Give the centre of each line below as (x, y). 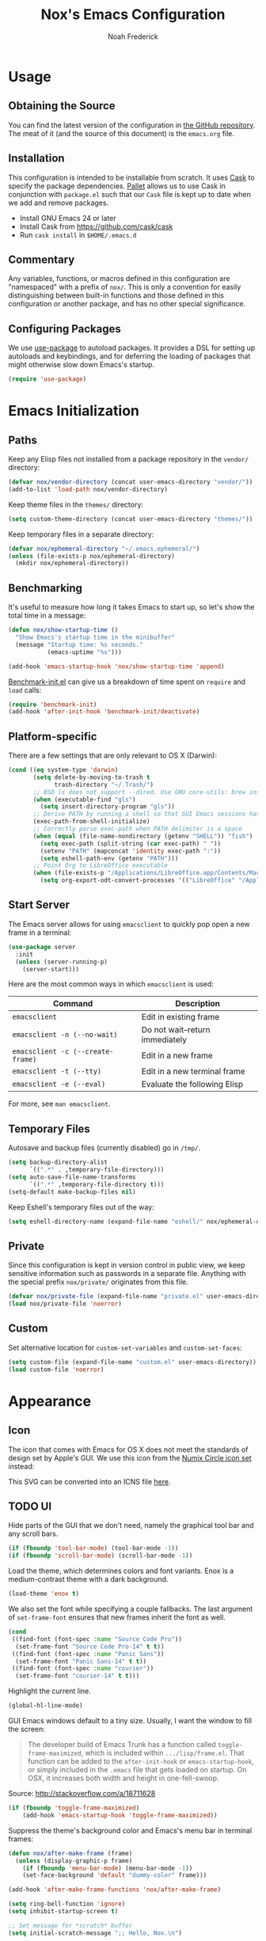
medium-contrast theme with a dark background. (88, 1579)
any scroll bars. (33, 1534)
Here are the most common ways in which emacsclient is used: (111, 984)
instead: (21, 1466)
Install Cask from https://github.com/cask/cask (96, 226)
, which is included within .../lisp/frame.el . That (163, 1753)
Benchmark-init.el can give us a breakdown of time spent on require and (127, 682)
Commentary (42, 259)
